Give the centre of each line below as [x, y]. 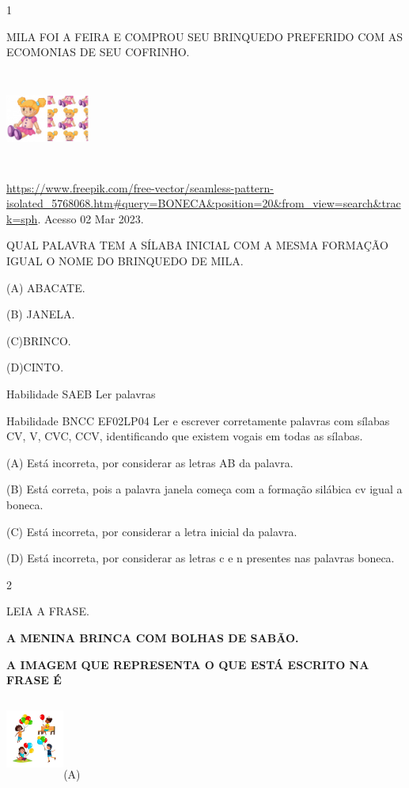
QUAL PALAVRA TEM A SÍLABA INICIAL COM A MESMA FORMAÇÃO [197, 245]
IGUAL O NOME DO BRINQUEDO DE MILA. [125, 261]
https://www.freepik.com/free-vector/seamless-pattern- [140, 187]
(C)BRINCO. [39, 340]
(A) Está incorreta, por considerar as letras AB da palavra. [150, 462]
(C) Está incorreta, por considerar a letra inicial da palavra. [152, 531]
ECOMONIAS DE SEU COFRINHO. [98, 52]
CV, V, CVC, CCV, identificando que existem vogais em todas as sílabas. [185, 436]
